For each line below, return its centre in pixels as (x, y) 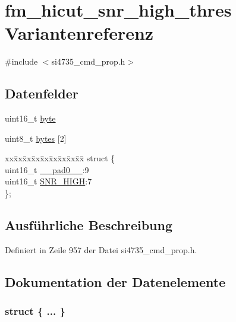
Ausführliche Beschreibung (89, 225)
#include (21, 61)
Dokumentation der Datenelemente (115, 281)
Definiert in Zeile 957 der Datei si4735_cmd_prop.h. (101, 249)
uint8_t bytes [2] (36, 138)
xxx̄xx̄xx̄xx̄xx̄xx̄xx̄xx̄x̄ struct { (60, 158)
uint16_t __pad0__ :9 (47, 169)
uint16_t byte (30, 118)
